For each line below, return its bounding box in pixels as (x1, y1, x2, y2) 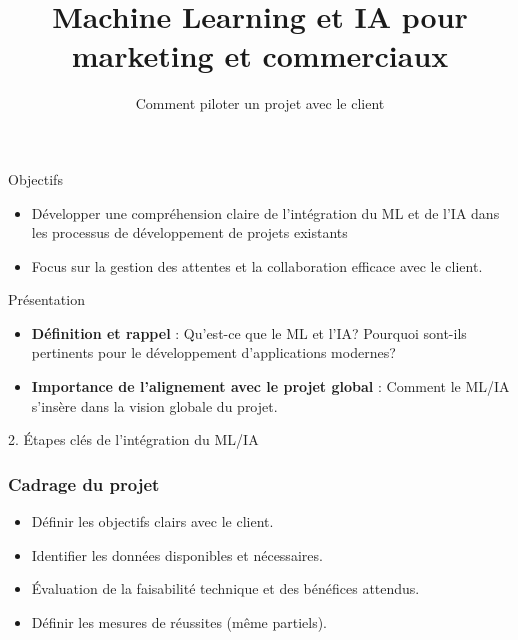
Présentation (8, 289, 85, 310)
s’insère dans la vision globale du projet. (31, 395, 278, 416)
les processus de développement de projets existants (31, 222, 348, 243)
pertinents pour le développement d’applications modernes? (31, 342, 396, 363)
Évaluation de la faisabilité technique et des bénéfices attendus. (31, 578, 420, 599)
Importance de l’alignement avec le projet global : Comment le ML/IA (31, 376, 510, 397)
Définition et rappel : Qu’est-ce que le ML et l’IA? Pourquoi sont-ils (31, 322, 467, 343)
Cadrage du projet (8, 471, 160, 496)
